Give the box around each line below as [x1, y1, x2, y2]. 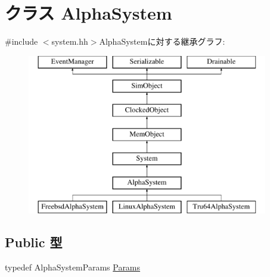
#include [5, 35, 38, 48]
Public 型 [5, 233, 63, 251]
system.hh [51, 35, 88, 48]
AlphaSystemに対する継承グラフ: [99, 35, 225, 48]
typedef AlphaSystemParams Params [5, 261, 141, 273]
